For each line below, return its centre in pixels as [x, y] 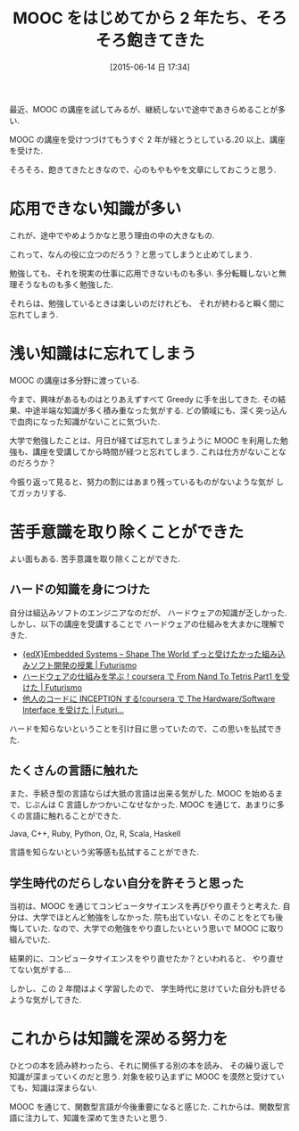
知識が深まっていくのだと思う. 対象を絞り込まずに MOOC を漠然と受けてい [147, 1077]
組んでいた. [30, 940]
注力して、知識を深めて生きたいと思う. [96, 1118]
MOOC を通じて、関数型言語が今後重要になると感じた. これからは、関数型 [146, 1107]
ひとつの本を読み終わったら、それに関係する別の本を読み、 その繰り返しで [147, 1066]
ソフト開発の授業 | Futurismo [83, 665]
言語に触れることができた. [73, 816]
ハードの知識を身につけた [79, 590]
